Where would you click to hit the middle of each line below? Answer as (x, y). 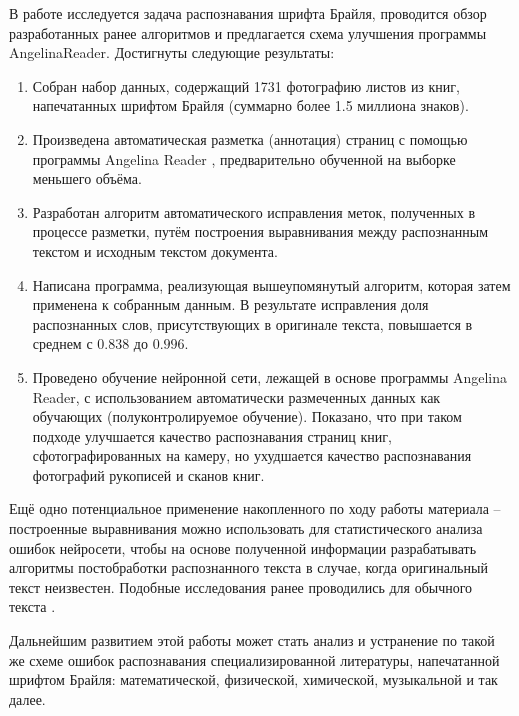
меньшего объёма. (87, 178)
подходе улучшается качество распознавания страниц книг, (212, 435)
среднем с (62, 343)
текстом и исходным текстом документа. (155, 250)
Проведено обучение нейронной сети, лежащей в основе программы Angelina (270, 376)
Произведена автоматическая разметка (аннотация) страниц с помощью (250, 138)
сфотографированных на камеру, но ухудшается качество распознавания (252, 455)
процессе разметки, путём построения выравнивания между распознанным (260, 231)
